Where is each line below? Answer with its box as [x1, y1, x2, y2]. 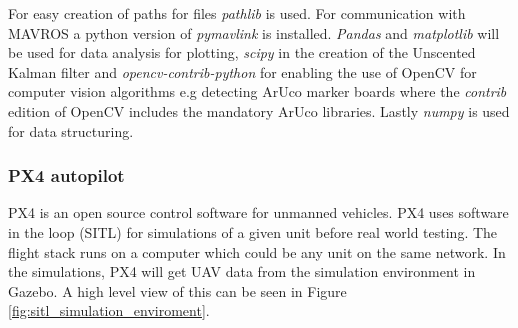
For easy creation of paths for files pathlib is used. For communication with [8, 3, 466, 23]
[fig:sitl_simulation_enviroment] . [8, 300, 210, 321]
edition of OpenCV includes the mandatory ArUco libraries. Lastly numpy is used [8, 100, 510, 121]
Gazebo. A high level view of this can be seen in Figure [8, 280, 347, 301]
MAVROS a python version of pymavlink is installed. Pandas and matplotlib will [8, 22, 500, 43]
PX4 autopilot [8, 163, 125, 188]
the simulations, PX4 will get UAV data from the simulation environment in [8, 261, 476, 282]
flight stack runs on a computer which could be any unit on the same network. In [8, 241, 506, 262]
